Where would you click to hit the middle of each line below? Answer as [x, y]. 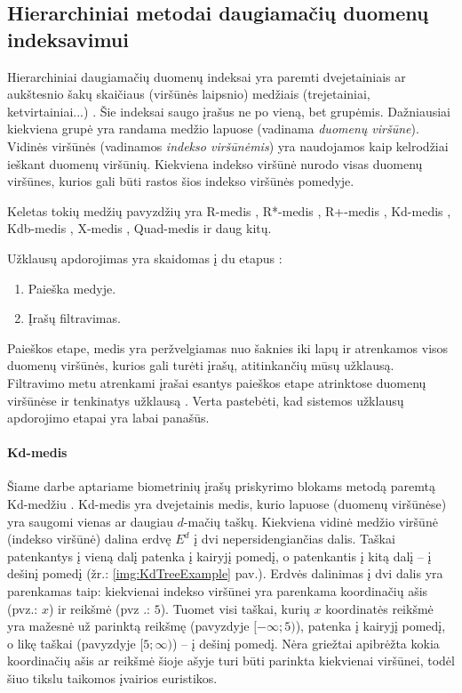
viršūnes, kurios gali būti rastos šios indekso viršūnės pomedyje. [181, 181]
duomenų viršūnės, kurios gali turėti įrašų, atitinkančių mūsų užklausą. [201, 365]
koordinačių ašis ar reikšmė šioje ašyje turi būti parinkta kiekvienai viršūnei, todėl [231, 661]
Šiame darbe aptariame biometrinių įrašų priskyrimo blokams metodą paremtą [221, 486]
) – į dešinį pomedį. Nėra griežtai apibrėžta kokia [306, 643]
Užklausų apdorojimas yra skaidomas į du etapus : [145, 258]
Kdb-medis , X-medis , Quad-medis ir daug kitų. [139, 228]
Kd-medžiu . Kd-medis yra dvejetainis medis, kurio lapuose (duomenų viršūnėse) [227, 504]
